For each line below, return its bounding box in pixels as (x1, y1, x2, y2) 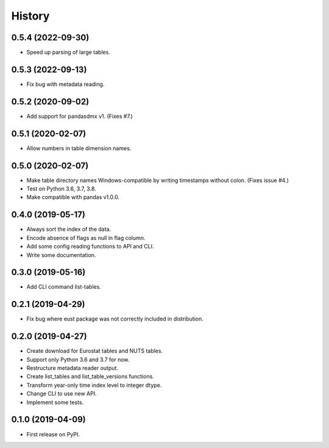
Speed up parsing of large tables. (26, 49, 111, 56)
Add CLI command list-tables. (26, 283, 102, 291)
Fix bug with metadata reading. (26, 80, 105, 88)
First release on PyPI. (26, 430, 80, 438)
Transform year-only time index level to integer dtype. (26, 381, 162, 389)
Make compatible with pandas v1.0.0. (26, 193, 120, 201)
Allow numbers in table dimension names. (26, 144, 132, 152)
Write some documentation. (26, 251, 96, 259)
